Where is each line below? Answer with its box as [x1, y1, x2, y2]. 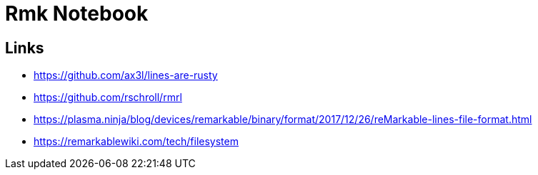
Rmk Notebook [5, 1, 149, 26]
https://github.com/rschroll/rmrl [34, 91, 182, 104]
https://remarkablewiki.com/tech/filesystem [34, 135, 239, 148]
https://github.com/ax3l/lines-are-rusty [34, 69, 218, 82]
